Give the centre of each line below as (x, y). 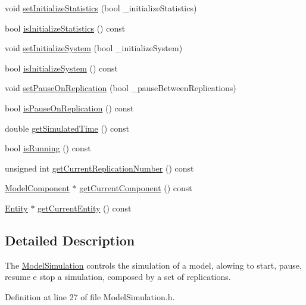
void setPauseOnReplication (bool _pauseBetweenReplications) (121, 88)
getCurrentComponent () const (136, 188)
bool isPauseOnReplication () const (69, 108)
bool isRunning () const (48, 148)
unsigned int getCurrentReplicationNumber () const (99, 168)
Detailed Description (70, 240)
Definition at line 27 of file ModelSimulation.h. (90, 296)
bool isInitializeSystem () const (62, 68)
